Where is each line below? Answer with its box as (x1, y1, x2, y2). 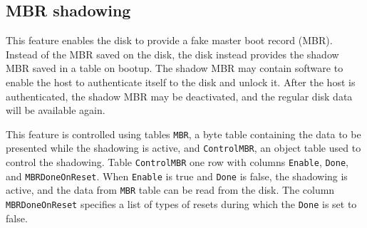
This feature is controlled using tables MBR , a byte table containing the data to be (6, 126, 361, 141)
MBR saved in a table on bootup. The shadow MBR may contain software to (6, 61, 343, 76)
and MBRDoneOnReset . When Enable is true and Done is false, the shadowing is (6, 168, 348, 183)
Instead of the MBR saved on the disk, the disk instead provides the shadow (6, 46, 339, 61)
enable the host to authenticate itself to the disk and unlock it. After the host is (6, 74, 356, 89)
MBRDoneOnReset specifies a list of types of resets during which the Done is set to (6, 197, 357, 212)
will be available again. (6, 103, 105, 118)
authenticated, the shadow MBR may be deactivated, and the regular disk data (6, 88, 353, 103)
